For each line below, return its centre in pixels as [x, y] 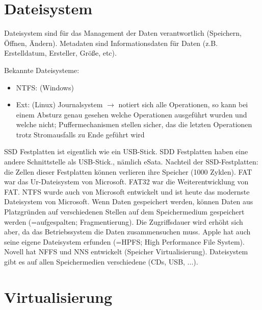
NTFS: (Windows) [45, 87]
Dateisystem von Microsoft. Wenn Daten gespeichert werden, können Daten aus [129, 201]
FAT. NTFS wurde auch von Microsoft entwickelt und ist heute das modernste [127, 191]
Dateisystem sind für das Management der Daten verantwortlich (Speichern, [123, 33]
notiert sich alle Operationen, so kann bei [183, 104]
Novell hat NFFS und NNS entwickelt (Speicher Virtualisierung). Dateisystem [126, 252]
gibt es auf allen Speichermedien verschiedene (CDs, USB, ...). [101, 261]
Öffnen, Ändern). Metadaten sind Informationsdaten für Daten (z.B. [111, 43]
